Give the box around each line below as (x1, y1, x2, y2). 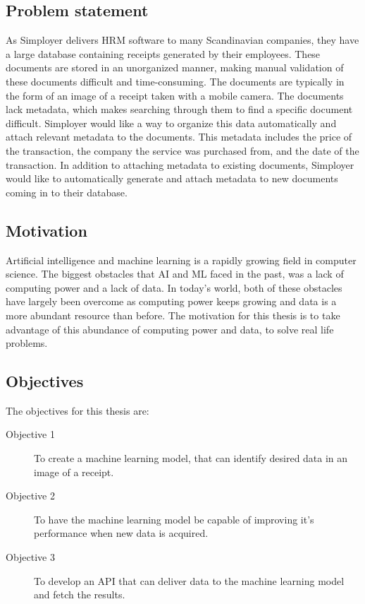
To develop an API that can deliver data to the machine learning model (34, 573, 345, 588)
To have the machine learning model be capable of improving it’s (34, 511, 314, 526)
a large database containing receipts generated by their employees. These (6, 46, 321, 61)
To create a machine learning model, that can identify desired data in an (34, 451, 348, 466)
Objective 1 (6, 427, 55, 442)
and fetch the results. (34, 587, 125, 602)
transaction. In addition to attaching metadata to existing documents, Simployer (6, 157, 354, 172)
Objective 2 (6, 488, 55, 503)
